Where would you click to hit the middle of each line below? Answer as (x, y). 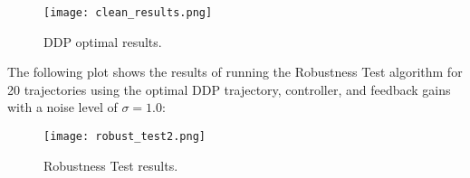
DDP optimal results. (103, 41)
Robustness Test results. (111, 165)
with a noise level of (62, 107)
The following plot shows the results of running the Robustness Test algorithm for (235, 72)
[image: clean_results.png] (128, 13)
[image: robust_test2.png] (125, 137)
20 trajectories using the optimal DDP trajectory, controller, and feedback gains (229, 89)
